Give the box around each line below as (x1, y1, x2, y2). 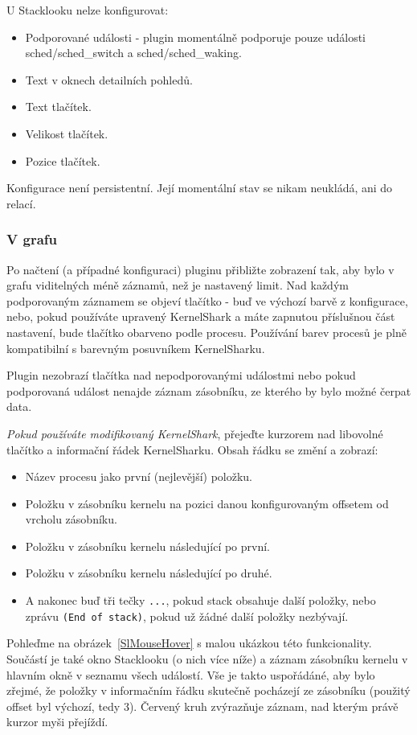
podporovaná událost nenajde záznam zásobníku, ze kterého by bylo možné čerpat (6, 382, 411, 399)
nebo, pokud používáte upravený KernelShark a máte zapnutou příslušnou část (6, 308, 395, 325)
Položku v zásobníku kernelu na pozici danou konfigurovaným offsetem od (25, 495, 389, 511)
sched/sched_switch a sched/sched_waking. (25, 44, 242, 61)
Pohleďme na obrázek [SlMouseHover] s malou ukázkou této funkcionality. (6, 634, 372, 651)
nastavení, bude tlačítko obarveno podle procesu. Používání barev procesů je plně (6, 323, 407, 340)
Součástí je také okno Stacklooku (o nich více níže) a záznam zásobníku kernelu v (6, 650, 408, 667)
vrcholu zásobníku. (25, 511, 117, 528)
